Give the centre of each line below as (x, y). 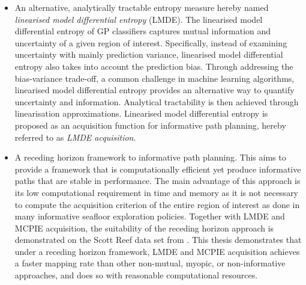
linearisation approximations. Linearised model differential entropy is (141, 113)
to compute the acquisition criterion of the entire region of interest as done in (157, 204)
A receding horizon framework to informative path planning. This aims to (150, 157)
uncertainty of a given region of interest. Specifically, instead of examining (151, 42)
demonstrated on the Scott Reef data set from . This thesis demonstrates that (158, 240)
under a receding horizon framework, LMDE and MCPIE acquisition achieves (157, 251)
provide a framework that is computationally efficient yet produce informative (158, 169)
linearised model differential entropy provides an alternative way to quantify (154, 90)
